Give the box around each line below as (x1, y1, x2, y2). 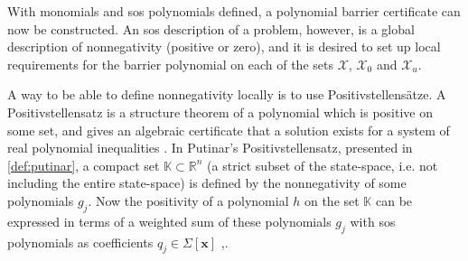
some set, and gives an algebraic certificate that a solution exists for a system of (7, 120, 450, 139)
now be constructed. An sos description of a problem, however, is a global (7, 19, 415, 38)
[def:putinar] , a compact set (7, 155, 160, 174)
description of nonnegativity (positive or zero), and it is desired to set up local (7, 37, 441, 56)
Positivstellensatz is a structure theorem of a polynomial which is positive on (7, 102, 434, 121)
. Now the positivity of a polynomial (88, 191, 289, 210)
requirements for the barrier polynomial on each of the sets (7, 54, 333, 73)
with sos (350, 211, 396, 230)
